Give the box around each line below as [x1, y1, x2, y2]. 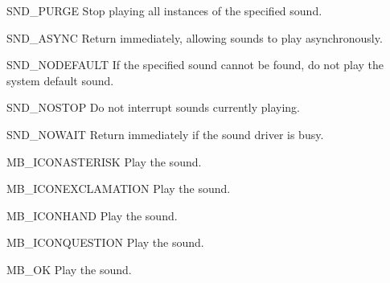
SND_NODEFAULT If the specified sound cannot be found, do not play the [6, 56, 384, 73]
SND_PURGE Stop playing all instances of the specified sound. [6, 2, 322, 18]
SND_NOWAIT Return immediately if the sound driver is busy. [6, 125, 324, 142]
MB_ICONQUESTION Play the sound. [6, 234, 204, 251]
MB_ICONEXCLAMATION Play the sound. [6, 180, 231, 197]
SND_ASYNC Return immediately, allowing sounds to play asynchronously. [6, 29, 383, 46]
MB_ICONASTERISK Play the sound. [6, 153, 202, 170]
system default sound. [6, 72, 114, 88]
